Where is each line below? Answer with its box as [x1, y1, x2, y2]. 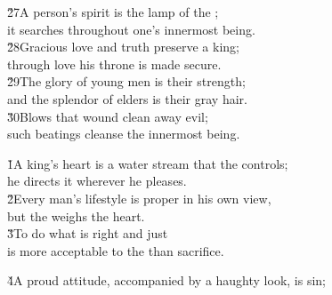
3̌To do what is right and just [7, 224, 168, 243]
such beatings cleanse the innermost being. [7, 124, 240, 143]
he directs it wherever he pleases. [7, 171, 187, 190]
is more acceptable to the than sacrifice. [7, 241, 224, 259]
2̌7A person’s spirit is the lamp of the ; [7, 3, 219, 20]
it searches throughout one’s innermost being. [7, 20, 255, 38]
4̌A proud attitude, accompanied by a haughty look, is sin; [7, 271, 327, 290]
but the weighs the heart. [7, 206, 145, 225]
